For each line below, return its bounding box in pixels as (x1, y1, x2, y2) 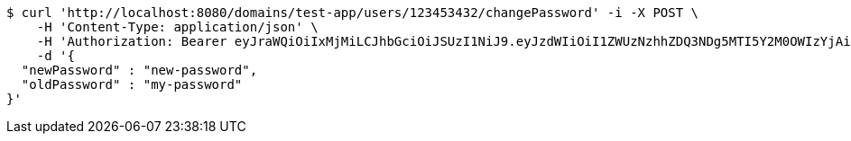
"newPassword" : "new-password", (21, 63, 258, 77)
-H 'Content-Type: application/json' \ (36, 20, 319, 34)
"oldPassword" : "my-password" (21, 77, 243, 92)
